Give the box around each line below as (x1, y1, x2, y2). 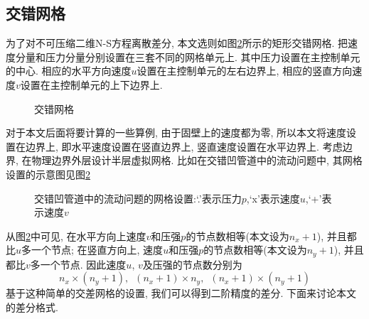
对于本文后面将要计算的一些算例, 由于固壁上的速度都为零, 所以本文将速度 (6, 125, 347, 140)
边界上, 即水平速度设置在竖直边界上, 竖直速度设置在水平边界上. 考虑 (25, 139, 343, 153)
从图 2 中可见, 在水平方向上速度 (6, 228, 146, 243)
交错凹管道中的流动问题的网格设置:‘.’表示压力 (34, 190, 242, 205)
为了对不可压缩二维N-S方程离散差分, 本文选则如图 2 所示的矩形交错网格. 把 (6, 36, 348, 50)
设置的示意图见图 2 (6, 166, 90, 181)
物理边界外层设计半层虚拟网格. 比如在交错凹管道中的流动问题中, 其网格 (31, 153, 363, 168)
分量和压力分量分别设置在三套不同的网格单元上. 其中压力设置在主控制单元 (15, 49, 360, 64)
